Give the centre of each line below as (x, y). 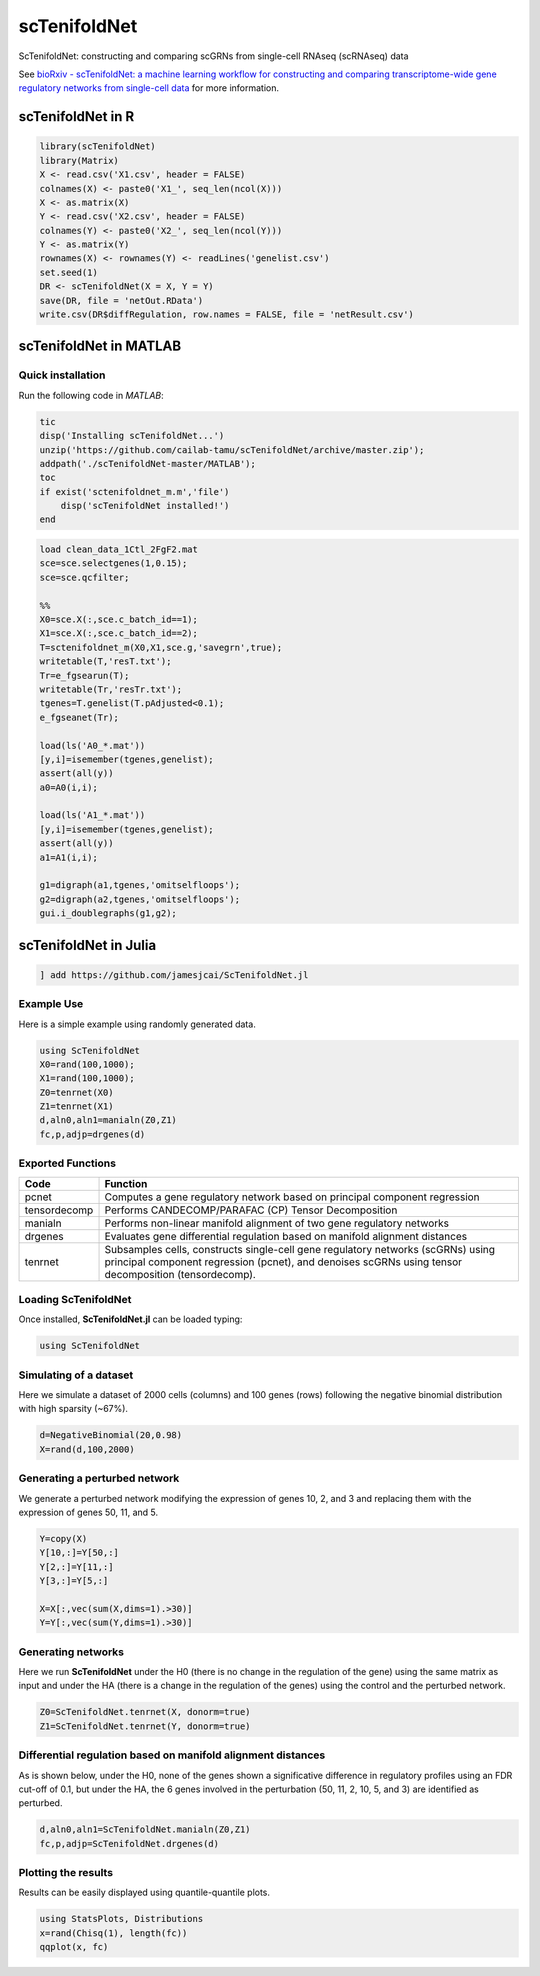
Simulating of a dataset (76, 1375)
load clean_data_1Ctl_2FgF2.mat (119, 549)
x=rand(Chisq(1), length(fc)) (113, 1933)
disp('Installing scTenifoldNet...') (132, 436)
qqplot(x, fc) (74, 1947)
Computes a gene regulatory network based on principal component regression (292, 1197)
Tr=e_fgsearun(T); (84, 675)
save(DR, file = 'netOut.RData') (121, 300)
